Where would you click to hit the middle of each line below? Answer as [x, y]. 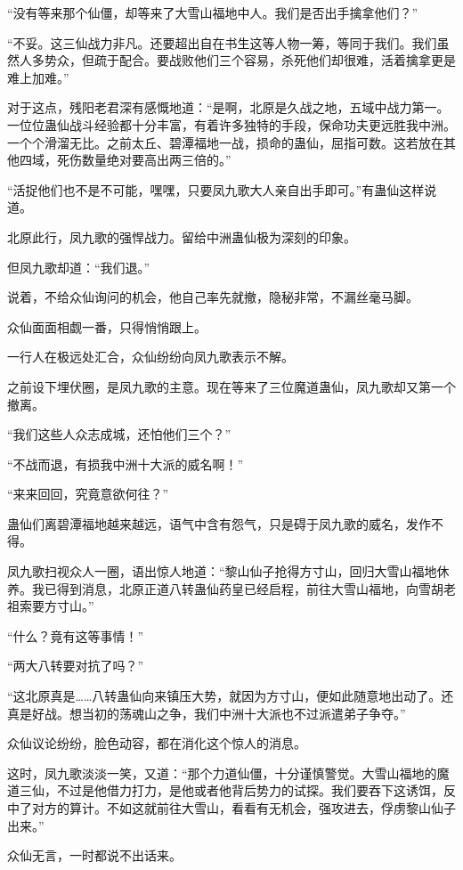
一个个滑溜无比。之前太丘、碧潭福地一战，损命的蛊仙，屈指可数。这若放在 [225, 142]
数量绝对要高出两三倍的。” [156, 160]
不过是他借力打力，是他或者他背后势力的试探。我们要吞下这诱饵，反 [256, 790]
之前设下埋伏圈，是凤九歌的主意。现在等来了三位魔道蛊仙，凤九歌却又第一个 [231, 386]
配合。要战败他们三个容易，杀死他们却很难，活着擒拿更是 [287, 60]
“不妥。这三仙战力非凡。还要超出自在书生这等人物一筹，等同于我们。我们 [222, 42]
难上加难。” [38, 77]
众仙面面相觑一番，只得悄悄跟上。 [107, 326]
